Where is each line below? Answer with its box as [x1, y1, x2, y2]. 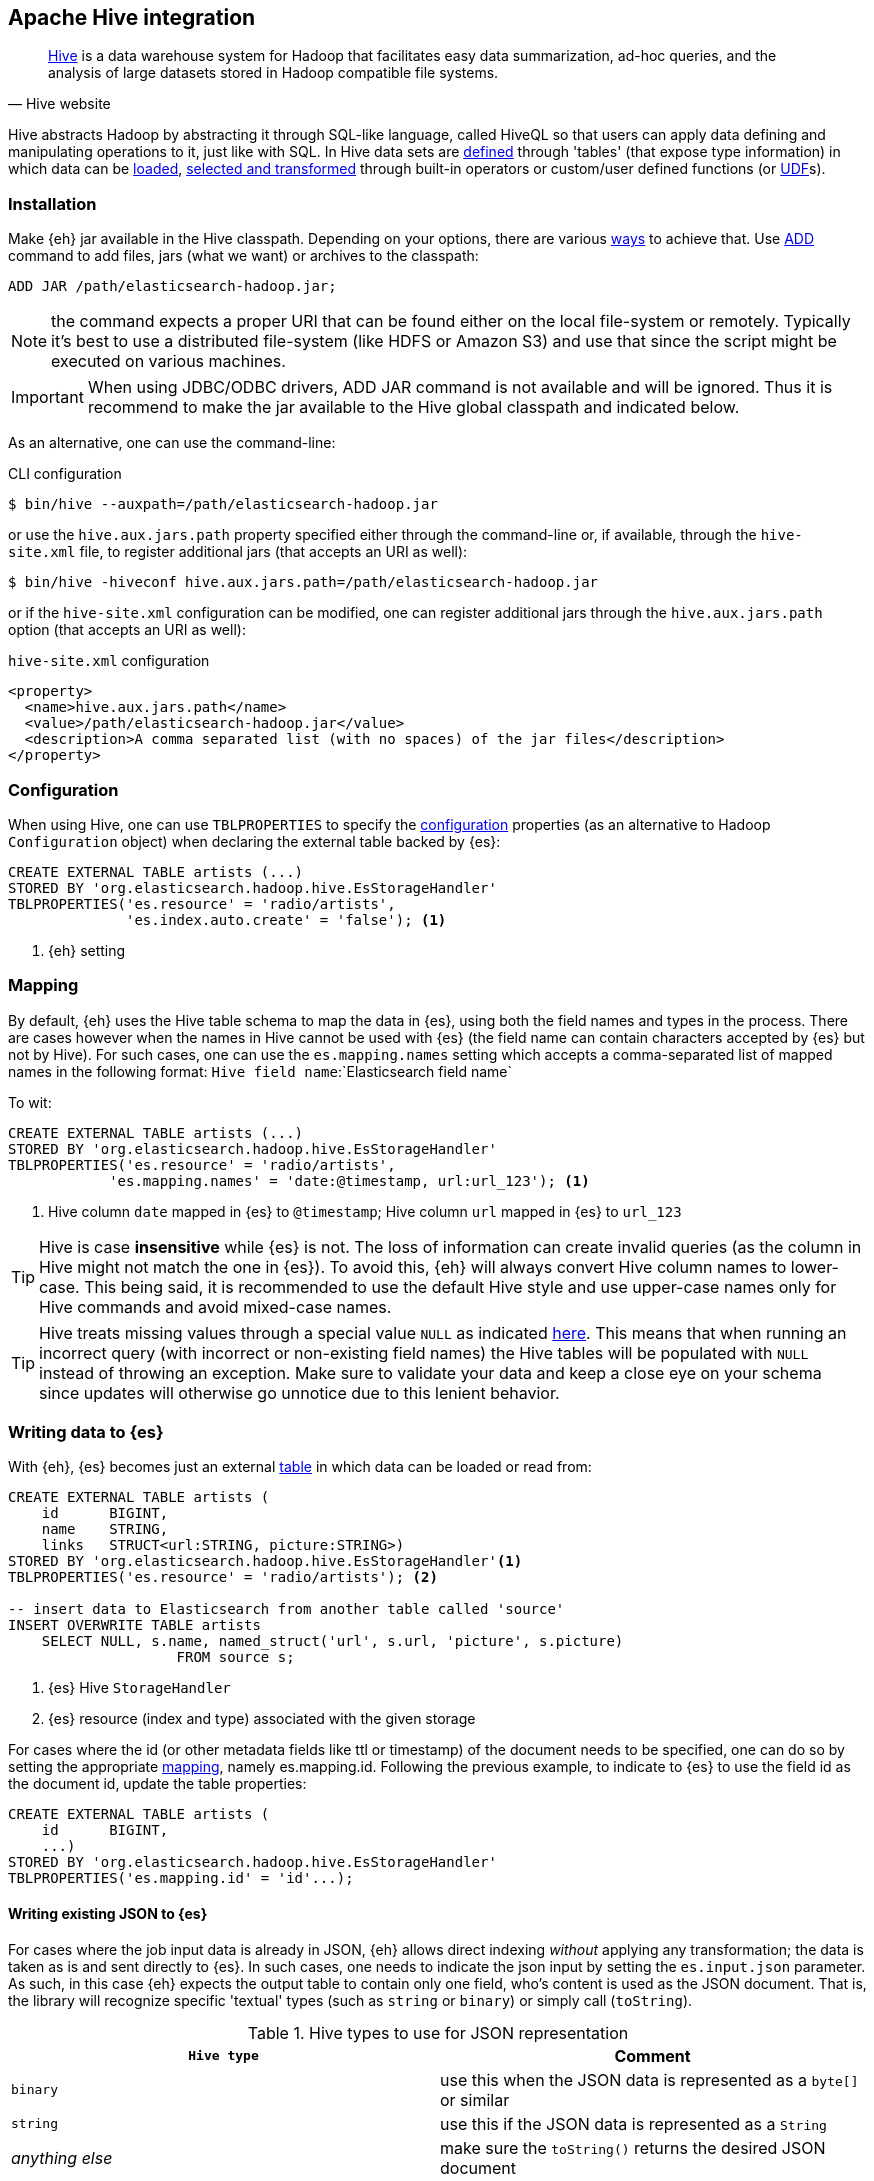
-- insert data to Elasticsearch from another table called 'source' [8, 1601, 565, 1618]
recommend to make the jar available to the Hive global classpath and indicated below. [87, 397, 740, 418]
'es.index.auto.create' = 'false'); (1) [126, 911, 447, 928]
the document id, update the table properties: [8, 1775, 307, 1793]
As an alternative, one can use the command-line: [8, 434, 336, 452]
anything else [11, 2147, 113, 2168]
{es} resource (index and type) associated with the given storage [48, 1710, 476, 1728]
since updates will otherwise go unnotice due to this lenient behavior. [39, 1382, 560, 1403]
